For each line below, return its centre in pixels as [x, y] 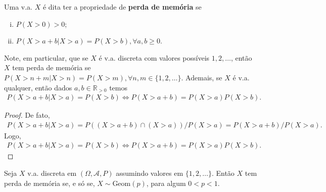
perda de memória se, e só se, [50, 183]
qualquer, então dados [38, 87]
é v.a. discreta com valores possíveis [154, 57]
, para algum [166, 183]
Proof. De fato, [27, 115]
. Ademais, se [202, 77]
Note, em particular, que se [46, 57]
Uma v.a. [18, 7]
